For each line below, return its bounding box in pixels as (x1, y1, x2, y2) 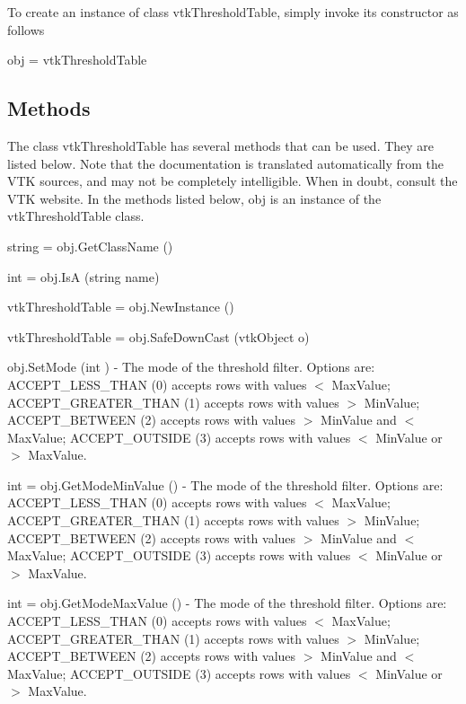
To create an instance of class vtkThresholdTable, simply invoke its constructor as (7, 3, 459, 21)
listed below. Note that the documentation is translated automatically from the (7, 154, 444, 172)
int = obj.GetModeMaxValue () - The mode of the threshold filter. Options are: (7, 594, 447, 612)
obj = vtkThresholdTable (7, 50, 147, 69)
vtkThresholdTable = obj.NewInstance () (7, 297, 234, 316)
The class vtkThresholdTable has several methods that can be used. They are (7, 136, 435, 154)
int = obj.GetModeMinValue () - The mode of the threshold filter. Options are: (7, 475, 444, 494)
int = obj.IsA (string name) (7, 267, 160, 286)
